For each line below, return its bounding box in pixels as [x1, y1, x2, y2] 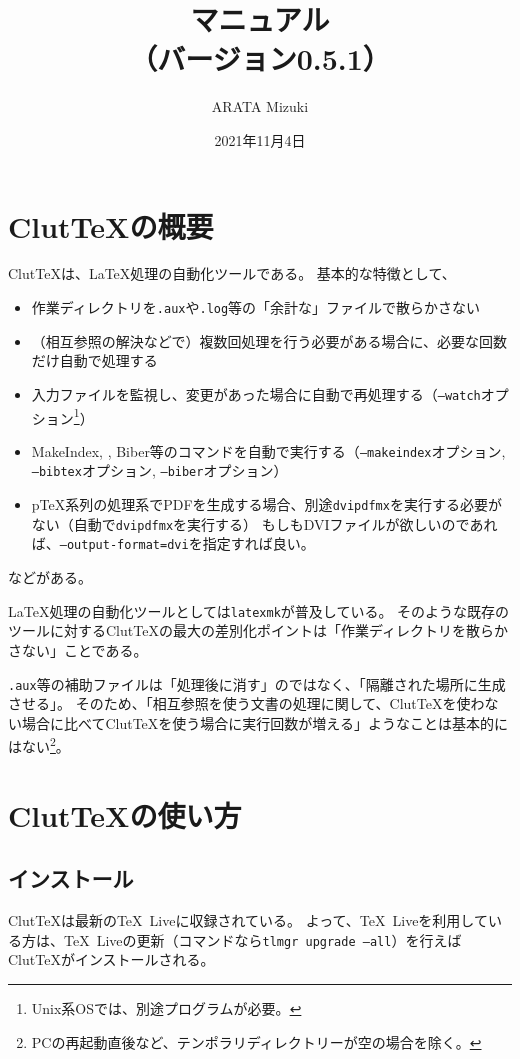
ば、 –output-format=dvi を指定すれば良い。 [31, 533, 315, 554]
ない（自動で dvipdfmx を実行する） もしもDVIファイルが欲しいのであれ [31, 513, 498, 534]
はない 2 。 [8, 733, 70, 756]
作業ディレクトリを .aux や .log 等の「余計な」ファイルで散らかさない [31, 297, 481, 318]
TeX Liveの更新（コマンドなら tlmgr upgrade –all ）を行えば [63, 929, 462, 950]
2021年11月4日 [214, 129, 306, 150]
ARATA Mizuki [211, 96, 309, 117]
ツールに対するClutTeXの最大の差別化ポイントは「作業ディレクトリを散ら [8, 620, 494, 641]
